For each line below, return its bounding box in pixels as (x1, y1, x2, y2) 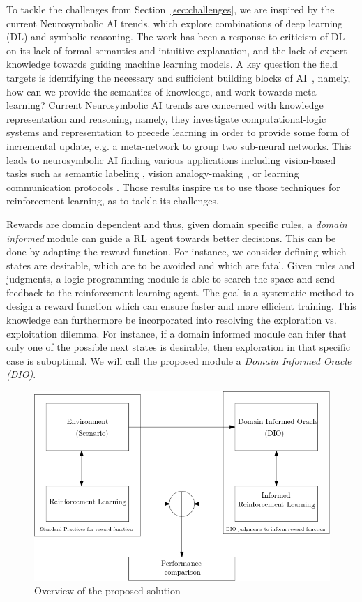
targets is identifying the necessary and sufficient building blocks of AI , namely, (6, 70, 351, 84)
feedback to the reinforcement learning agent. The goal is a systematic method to (6, 285, 354, 299)
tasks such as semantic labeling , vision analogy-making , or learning (6, 166, 299, 181)
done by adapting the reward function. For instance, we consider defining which (6, 244, 347, 259)
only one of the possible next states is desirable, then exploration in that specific (6, 340, 350, 354)
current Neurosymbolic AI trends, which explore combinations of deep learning (6, 15, 343, 30)
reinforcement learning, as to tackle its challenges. (6, 193, 219, 208)
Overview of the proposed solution (34, 583, 181, 598)
